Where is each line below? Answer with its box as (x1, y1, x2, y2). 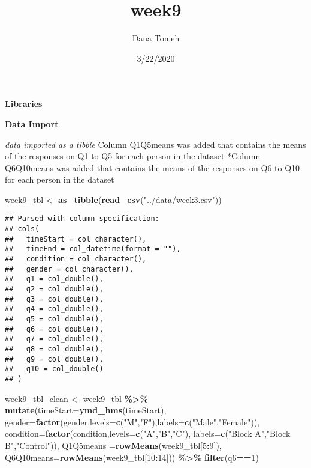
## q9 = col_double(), (5, 354, 104, 363)
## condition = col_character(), (5, 255, 147, 264)
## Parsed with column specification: (5, 214, 159, 223)
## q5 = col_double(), (5, 315, 104, 324)
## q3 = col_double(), (5, 294, 104, 303)
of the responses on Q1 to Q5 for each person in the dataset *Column (5, 150, 261, 162)
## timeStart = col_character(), (5, 234, 147, 243)
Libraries (5, 97, 43, 110)
